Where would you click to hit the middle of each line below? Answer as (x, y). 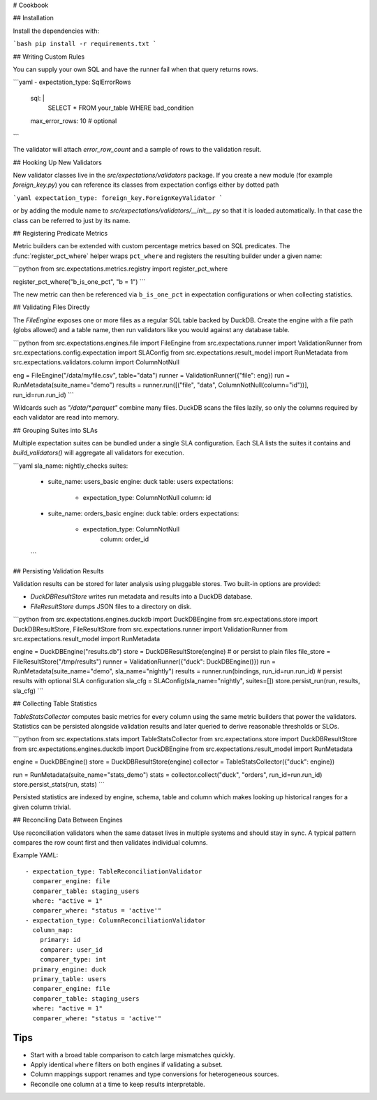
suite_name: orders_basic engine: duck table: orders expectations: (143, 513)
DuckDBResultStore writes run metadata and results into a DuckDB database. (141, 597)
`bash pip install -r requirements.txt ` (85, 44)
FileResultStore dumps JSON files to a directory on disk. (111, 606)
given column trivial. (42, 807)
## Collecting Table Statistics (55, 703)
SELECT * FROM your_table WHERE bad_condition (121, 108)
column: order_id (125, 539)
